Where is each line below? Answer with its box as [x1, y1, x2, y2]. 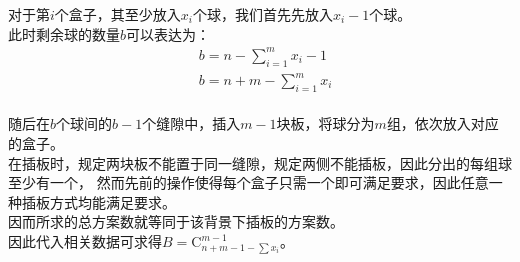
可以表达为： [126, 23, 211, 44]
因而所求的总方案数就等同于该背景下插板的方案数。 [8, 211, 344, 232]
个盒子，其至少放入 [54, 4, 181, 24]
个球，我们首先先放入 [193, 4, 334, 24]
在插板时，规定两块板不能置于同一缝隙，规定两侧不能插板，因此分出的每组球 [8, 152, 512, 173]
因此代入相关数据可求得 [8, 231, 162, 251]
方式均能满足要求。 [49, 191, 176, 212]
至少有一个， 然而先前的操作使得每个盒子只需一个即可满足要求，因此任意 [8, 172, 489, 193]
